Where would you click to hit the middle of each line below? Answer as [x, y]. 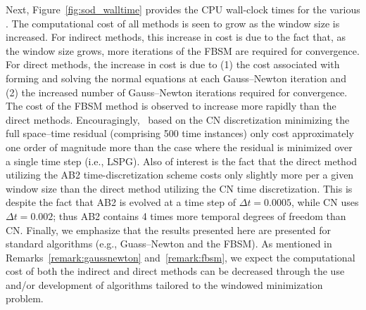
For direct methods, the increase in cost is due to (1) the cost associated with [173, 64]
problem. [25, 298]
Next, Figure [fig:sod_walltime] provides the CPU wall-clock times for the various [183, 9]
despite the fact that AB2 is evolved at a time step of [121, 202]
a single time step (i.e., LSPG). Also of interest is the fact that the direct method [182, 161]
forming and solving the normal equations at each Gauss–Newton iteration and [176, 78]
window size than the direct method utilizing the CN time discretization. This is [179, 188]
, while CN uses [325, 202]
